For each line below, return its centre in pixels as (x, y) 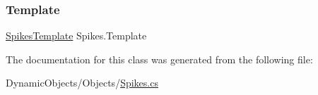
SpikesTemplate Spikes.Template (76, 36)
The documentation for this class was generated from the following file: (159, 59)
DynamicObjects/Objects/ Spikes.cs (82, 83)
